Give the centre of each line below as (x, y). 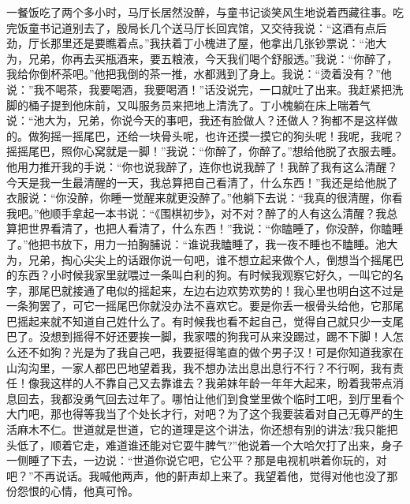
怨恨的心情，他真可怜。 (78, 491)
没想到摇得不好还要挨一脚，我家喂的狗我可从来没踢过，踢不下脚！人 (216, 336)
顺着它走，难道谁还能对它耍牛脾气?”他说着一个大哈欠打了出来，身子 (227, 444)
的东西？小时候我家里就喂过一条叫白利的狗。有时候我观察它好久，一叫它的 (199, 275)
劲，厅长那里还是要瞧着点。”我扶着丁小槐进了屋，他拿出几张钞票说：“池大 (197, 43)
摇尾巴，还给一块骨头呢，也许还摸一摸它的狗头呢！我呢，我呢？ (238, 135)
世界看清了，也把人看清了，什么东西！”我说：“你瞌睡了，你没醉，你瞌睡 (216, 228)
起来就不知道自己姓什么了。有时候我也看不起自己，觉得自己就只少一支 (210, 321)
